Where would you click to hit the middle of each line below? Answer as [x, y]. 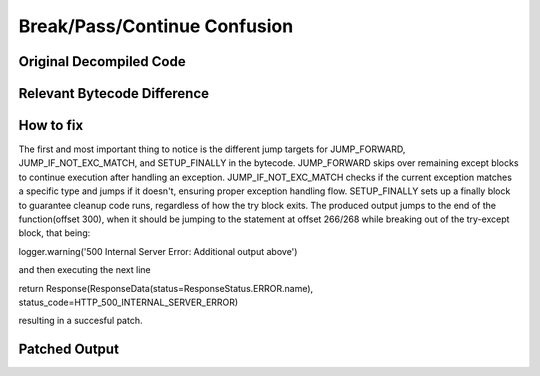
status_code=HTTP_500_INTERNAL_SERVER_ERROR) [128, 302]
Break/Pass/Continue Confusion [156, 26]
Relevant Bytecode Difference [114, 93]
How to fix [51, 125]
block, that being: [54, 233]
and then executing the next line [84, 270]
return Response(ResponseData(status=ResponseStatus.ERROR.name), [166, 288]
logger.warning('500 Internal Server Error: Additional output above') [158, 251]
